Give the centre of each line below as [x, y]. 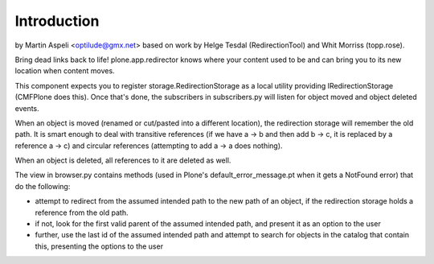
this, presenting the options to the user [99, 246]
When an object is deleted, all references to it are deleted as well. [123, 160]
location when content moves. [65, 71]
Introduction [57, 21]
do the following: [43, 186]
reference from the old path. [82, 212]
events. [27, 108]
